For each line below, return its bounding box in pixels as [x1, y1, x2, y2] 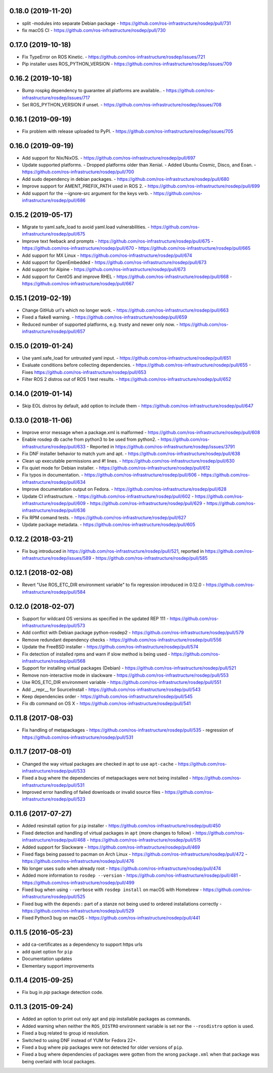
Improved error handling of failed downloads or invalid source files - [22, 789, 164, 795]
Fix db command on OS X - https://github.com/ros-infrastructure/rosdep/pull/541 [22, 701, 191, 707]
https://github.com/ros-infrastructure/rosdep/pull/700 [22, 169, 134, 175]
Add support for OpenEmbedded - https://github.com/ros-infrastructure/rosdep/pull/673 [22, 259, 207, 265]
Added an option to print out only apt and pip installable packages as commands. [22, 1016, 191, 1022]
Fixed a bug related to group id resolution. [22, 1030, 110, 1036]
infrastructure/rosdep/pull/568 [22, 658, 86, 664]
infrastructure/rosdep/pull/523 [22, 796, 85, 802]
